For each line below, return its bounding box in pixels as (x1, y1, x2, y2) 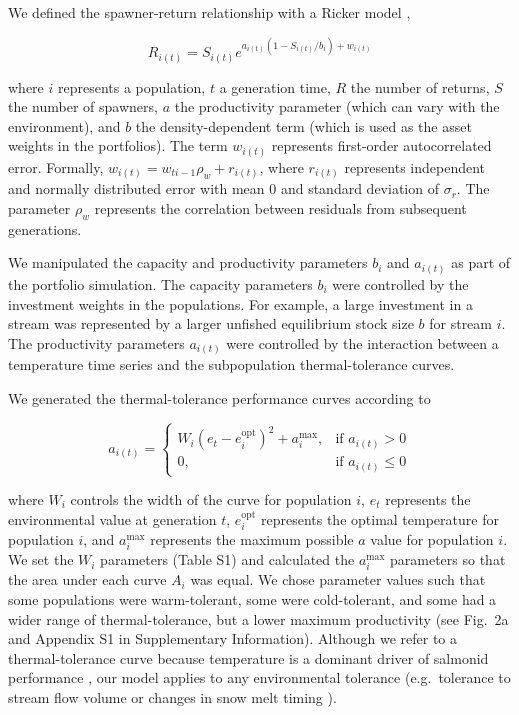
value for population (370, 529, 494, 550)
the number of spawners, (8, 96, 158, 117)
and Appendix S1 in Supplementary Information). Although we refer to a (8, 628, 458, 649)
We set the (8, 549, 74, 570)
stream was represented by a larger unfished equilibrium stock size (8, 313, 414, 334)
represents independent (344, 156, 486, 177)
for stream (429, 313, 493, 334)
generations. (8, 218, 82, 239)
